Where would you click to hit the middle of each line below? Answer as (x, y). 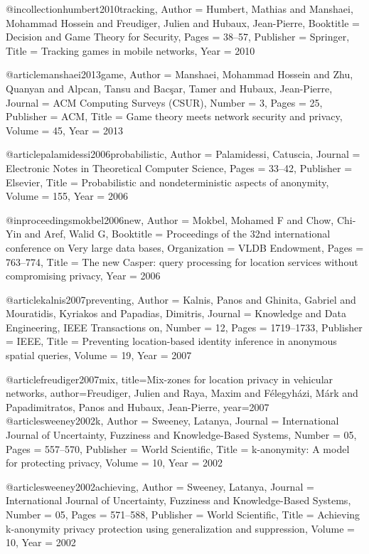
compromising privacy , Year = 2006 (83, 276)
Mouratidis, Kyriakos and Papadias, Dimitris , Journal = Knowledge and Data (176, 313)
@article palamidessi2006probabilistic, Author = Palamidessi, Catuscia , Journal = (183, 154)
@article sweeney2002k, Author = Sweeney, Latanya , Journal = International (172, 421)
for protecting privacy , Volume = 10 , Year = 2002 (114, 463)
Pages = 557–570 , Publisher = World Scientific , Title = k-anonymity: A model (178, 448)
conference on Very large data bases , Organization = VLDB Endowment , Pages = (185, 247)
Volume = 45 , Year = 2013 (64, 130)
